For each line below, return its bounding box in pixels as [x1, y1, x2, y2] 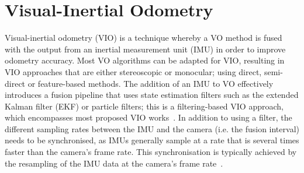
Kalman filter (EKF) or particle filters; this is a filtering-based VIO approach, [5, 100, 284, 112]
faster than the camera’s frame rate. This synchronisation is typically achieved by [5, 146, 297, 158]
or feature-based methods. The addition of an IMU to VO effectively [27, 77, 274, 89]
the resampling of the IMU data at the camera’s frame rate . [5, 157, 223, 169]
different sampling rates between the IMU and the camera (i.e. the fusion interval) [5, 122, 299, 135]
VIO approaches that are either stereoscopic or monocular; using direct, [5, 65, 262, 77]
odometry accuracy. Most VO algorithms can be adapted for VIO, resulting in [5, 54, 285, 66]
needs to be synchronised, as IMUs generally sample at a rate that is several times [5, 134, 299, 146]
